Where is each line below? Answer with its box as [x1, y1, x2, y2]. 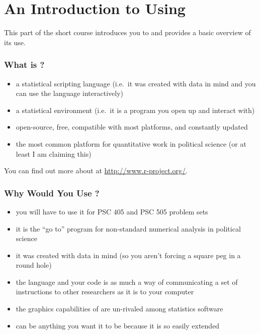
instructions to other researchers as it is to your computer [16, 286, 194, 297]
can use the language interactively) [16, 88, 124, 98]
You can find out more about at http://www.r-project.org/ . [4, 165, 188, 176]
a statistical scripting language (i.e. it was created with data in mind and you [16, 78, 256, 88]
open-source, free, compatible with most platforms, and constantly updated [16, 122, 248, 132]
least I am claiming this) [16, 148, 92, 159]
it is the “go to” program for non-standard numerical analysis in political [16, 223, 241, 234]
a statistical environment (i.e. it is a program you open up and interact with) [16, 104, 255, 115]
